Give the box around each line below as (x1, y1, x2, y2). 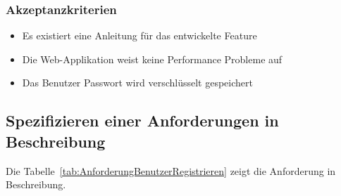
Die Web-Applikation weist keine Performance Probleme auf (22, 51, 283, 66)
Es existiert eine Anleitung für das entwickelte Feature (22, 28, 257, 43)
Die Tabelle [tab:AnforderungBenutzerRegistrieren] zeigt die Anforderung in (6, 163, 336, 178)
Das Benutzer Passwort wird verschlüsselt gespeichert (22, 75, 253, 90)
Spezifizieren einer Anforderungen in (6, 110, 279, 131)
